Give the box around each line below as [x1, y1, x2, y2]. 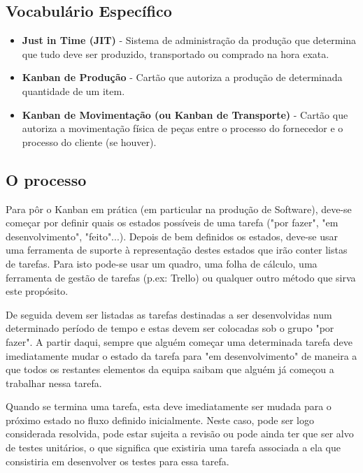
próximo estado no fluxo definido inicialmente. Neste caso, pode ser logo [6, 412, 314, 427]
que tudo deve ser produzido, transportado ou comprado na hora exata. [22, 46, 329, 61]
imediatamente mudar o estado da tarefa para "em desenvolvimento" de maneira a [6, 348, 357, 363]
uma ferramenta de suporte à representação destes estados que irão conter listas [6, 242, 348, 257]
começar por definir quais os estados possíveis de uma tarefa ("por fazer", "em [6, 215, 339, 230]
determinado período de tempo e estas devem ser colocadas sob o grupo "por [6, 321, 334, 335]
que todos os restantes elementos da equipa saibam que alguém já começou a [6, 362, 334, 377]
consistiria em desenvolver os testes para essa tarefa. [6, 453, 229, 468]
